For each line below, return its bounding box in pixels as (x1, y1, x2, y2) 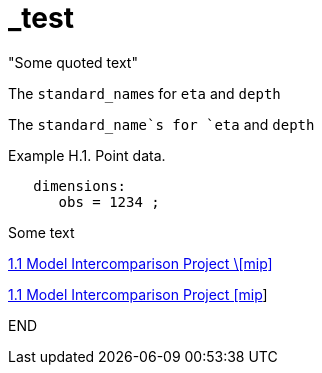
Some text (8, 223, 75, 241)
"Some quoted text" (8, 53, 138, 71)
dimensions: (33, 177, 127, 194)
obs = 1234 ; (58, 193, 160, 210)
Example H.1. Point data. (8, 146, 166, 164)
